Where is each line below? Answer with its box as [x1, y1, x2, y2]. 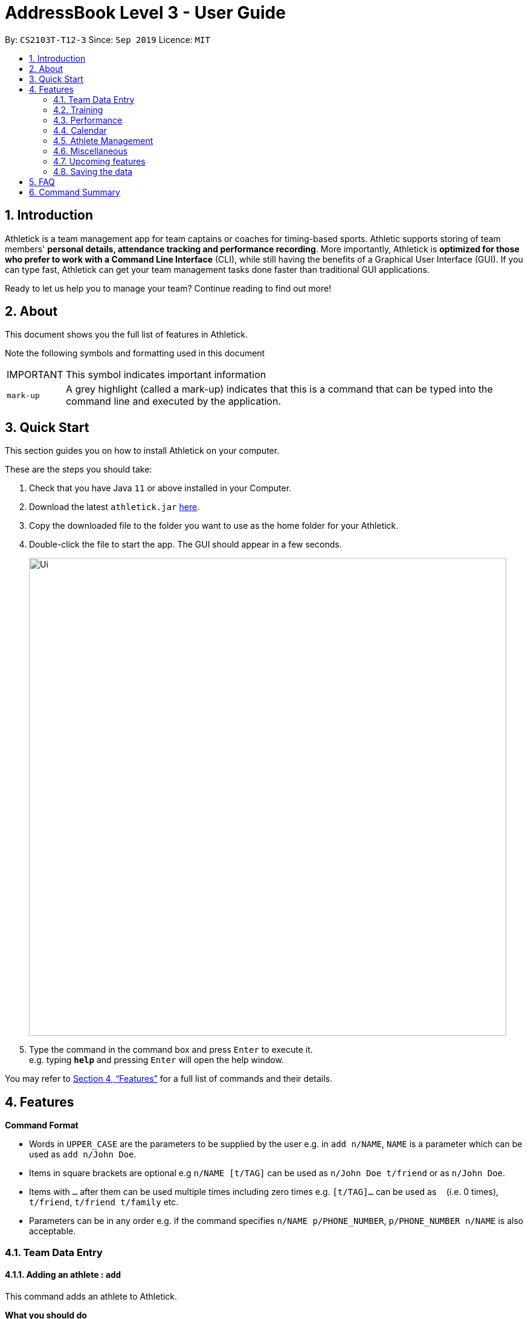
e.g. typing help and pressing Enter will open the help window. [29, 1055, 284, 1065]
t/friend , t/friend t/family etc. [29, 1197, 179, 1208]
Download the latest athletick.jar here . [29, 502, 200, 512]
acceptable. [29, 1226, 76, 1237]
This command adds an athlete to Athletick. [5, 1291, 178, 1301]
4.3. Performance [53, 114, 123, 125]
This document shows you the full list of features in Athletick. [5, 329, 248, 340]
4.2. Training [53, 104, 103, 115]
